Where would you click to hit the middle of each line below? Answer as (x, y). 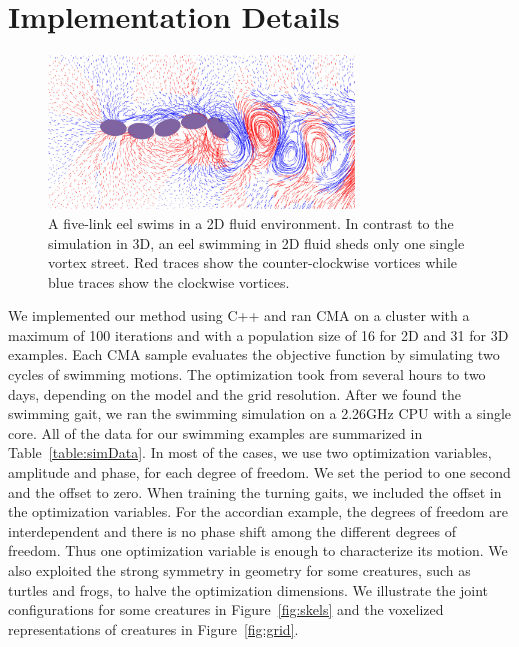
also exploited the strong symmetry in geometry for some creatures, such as (239, 570)
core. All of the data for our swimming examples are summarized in (215, 432)
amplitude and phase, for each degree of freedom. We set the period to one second (259, 472)
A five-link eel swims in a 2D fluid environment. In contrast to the (251, 222)
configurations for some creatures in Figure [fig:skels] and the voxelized (226, 609)
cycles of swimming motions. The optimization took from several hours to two (247, 374)
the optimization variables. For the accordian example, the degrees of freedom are (258, 511)
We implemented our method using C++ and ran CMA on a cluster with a (239, 315)
